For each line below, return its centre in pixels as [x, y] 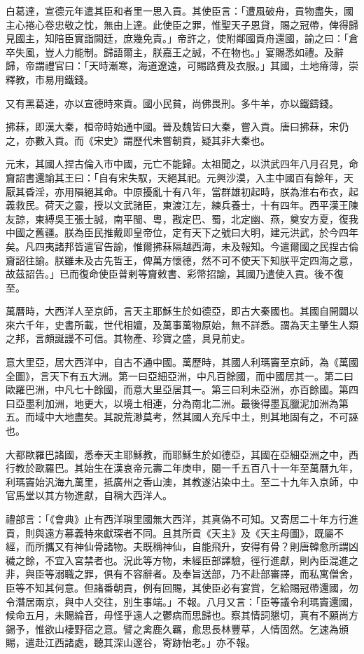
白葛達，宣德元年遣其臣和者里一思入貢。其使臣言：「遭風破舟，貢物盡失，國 [180, 11]
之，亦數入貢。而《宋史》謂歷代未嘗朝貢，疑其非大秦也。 [138, 140]
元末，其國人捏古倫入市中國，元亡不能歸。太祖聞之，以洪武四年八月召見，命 [182, 164]
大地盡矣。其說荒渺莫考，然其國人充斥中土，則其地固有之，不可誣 [206, 417]
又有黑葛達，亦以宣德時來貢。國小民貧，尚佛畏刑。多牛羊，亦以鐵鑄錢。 [172, 103]
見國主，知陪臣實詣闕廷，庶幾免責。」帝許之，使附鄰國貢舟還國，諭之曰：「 [177, 38]
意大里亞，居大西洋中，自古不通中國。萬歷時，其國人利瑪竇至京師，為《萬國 [182, 362]
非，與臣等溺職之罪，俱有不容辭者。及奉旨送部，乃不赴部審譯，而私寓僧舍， [182, 574]
